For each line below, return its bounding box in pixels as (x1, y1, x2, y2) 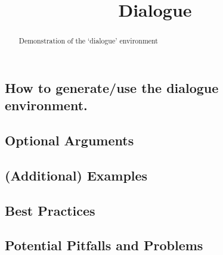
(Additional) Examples (5, 166, 148, 184)
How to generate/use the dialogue (5, 78, 219, 97)
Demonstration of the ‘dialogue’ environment (18, 36, 158, 46)
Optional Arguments (5, 131, 134, 149)
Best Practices (5, 201, 95, 219)
